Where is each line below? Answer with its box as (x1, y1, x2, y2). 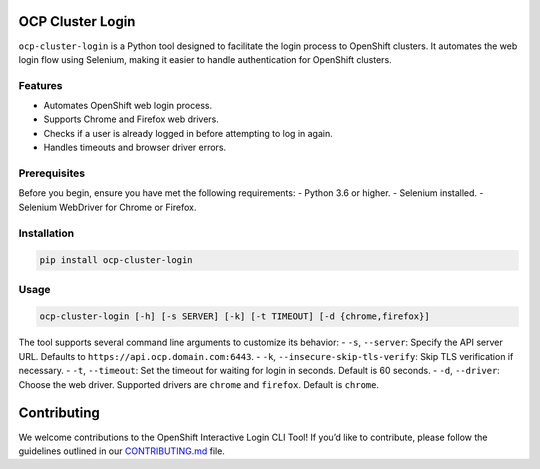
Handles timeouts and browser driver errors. (43, 141, 227, 154)
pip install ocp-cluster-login (39, 255, 194, 266)
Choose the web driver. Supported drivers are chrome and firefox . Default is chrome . (18, 378, 380, 390)
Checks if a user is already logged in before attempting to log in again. (43, 127, 334, 139)
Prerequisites (18, 166, 85, 180)
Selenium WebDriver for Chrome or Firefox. (18, 201, 197, 213)
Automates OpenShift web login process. (43, 100, 213, 112)
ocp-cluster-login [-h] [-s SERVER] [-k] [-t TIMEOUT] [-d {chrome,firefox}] (39, 311, 430, 322)
